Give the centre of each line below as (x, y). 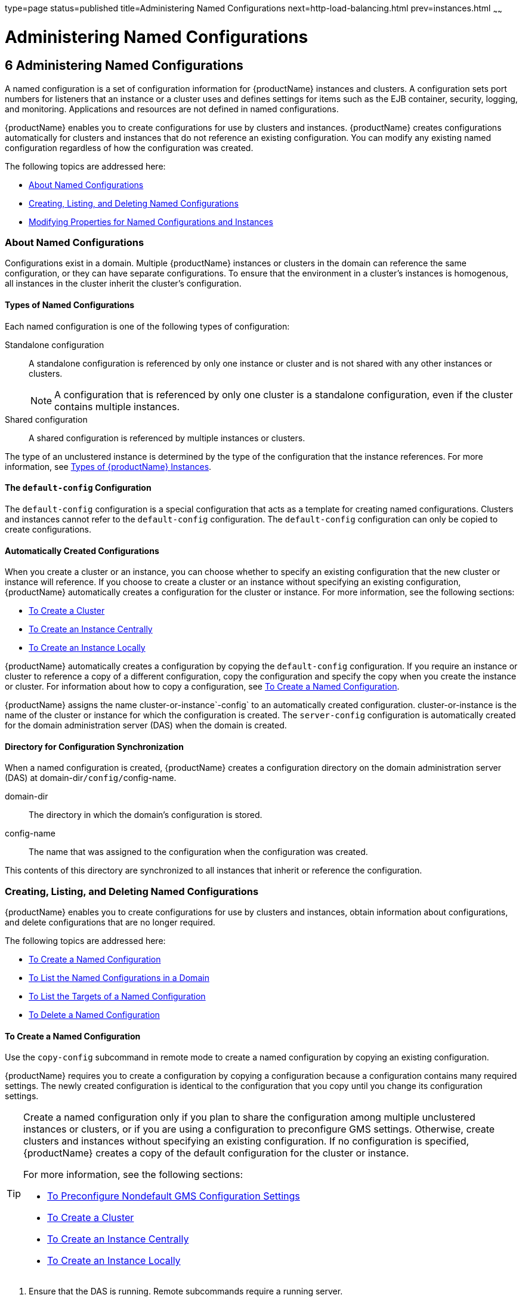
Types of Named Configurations (70, 305)
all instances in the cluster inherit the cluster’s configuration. (123, 284)
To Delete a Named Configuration (94, 1015)
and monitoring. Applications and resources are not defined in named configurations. (172, 109)
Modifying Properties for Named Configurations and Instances (151, 222)
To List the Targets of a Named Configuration (117, 996)
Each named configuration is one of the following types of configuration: (147, 326)
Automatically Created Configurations (82, 550)
